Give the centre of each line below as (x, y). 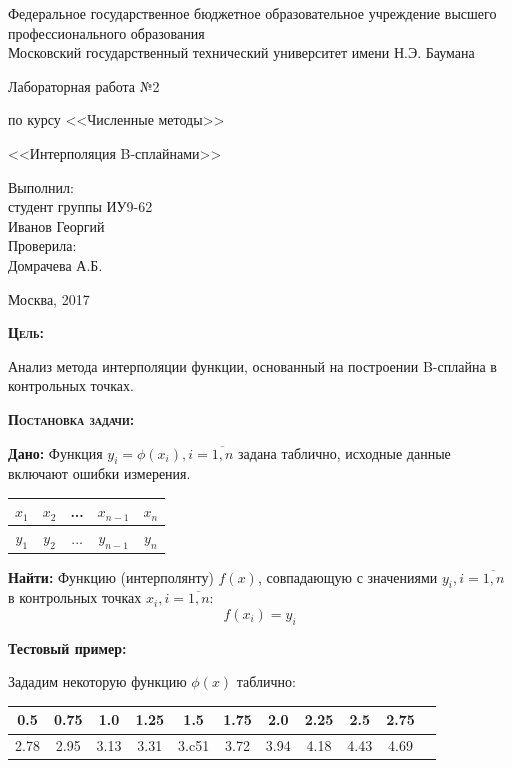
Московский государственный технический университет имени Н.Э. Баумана (241, 52)
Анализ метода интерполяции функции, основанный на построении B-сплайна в (252, 365)
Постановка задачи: (71, 418)
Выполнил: (41, 186)
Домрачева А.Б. (55, 264)
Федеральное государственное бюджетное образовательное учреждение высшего (252, 13)
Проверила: (42, 245)
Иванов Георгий (56, 225)
